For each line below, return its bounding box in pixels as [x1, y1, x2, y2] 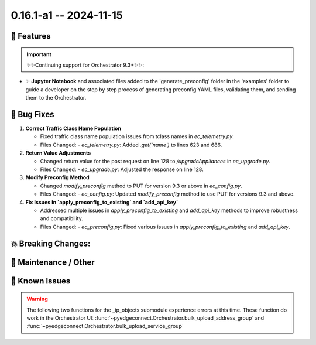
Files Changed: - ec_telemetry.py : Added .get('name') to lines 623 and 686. [40, 141, 222, 148]
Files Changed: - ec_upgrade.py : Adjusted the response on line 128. [40, 166, 204, 173]
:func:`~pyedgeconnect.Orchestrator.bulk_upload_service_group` [26, 323, 184, 330]
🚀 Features [11, 31, 51, 41]
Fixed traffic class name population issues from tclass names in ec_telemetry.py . [40, 133, 234, 140]
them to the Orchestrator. [25, 94, 87, 101]
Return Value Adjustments [25, 149, 91, 156]
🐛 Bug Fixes [11, 109, 55, 119]
